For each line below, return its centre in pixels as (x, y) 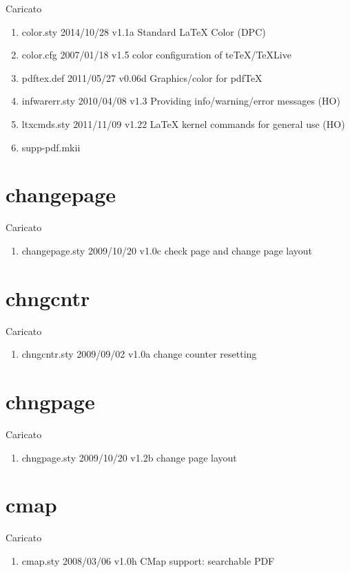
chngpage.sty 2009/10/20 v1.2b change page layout (129, 457)
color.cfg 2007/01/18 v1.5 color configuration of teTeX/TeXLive (156, 55)
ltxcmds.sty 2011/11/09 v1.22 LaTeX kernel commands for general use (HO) (183, 123)
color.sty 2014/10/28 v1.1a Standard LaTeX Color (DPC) (144, 31)
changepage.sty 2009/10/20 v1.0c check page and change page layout (167, 250)
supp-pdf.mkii (51, 147)
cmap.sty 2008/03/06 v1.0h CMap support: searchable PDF (148, 560)
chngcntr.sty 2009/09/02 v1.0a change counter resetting (139, 354)
